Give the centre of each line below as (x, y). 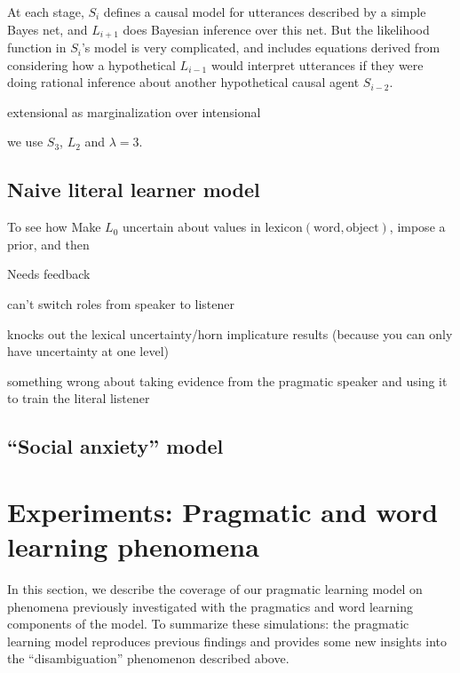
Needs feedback (49, 274)
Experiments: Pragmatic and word (223, 511)
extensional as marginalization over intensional (134, 111)
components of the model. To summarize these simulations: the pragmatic (208, 624)
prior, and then (48, 244)
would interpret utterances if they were (317, 64)
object (362, 229)
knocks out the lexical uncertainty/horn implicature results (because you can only (230, 333)
